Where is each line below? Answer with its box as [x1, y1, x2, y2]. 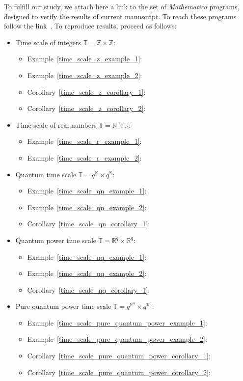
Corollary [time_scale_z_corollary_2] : [27, 103, 146, 113]
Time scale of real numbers [15, 119, 97, 130]
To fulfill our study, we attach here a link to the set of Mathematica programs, [4, 1, 240, 11]
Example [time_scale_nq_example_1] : [27, 251, 147, 262]
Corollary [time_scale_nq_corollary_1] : [27, 284, 150, 295]
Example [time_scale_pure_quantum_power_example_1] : [27, 317, 207, 327]
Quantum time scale [15, 169, 77, 179]
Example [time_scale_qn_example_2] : [27, 202, 147, 212]
